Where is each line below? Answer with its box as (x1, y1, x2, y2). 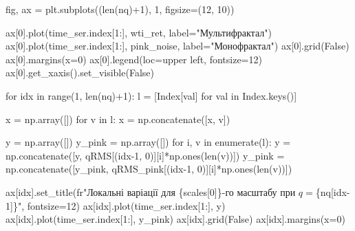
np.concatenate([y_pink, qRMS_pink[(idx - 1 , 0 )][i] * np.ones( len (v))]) (6, 162, 292, 176)
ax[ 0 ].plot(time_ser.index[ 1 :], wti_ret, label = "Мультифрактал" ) (6, 25, 272, 39)
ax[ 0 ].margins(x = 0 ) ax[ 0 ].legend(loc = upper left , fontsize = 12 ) (6, 52, 262, 66)
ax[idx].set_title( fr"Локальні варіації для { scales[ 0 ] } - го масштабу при (6, 184, 296, 199)
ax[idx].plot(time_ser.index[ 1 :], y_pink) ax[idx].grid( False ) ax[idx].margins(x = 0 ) (6, 212, 345, 226)
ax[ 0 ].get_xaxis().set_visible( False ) (6, 65, 154, 80)
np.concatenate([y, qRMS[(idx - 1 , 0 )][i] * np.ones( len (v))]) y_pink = (6, 148, 285, 162)
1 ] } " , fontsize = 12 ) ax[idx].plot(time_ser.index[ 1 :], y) (6, 198, 226, 212)
